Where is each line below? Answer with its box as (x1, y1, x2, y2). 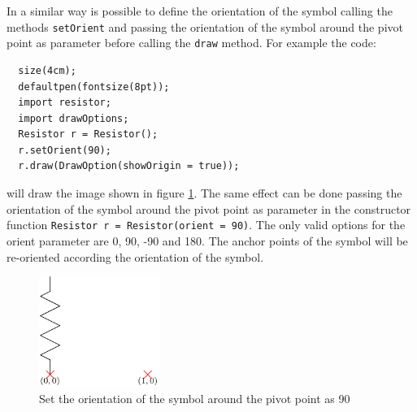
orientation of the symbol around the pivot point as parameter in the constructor (7, 200, 411, 217)
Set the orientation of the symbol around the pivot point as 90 (39, 389, 350, 406)
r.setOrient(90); (18, 144, 111, 156)
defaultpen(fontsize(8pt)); (18, 80, 170, 93)
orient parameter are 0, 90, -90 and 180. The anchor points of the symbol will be (7, 232, 408, 249)
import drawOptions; (18, 112, 129, 124)
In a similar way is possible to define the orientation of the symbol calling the (7, 2, 393, 19)
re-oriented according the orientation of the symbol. (7, 248, 264, 265)
